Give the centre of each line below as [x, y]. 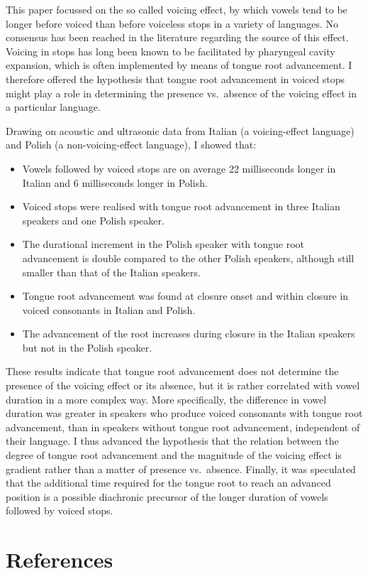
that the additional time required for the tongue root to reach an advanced [168, 483]
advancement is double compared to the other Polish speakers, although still [188, 258]
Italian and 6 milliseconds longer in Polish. [115, 182]
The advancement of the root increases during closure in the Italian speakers [189, 334]
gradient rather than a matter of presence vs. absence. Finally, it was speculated [181, 469]
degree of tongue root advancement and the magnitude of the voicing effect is [174, 455]
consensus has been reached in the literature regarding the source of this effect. [177, 37]
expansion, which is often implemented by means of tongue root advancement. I [179, 65]
